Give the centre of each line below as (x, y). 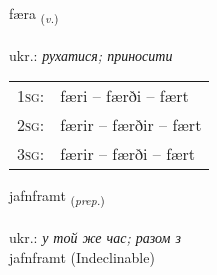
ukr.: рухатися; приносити (91, 54)
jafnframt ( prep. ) (57, 197)
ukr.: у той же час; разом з (95, 237)
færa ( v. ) (34, 14)
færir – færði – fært (128, 154)
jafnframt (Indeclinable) (82, 256)
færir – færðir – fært (131, 125)
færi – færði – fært (124, 96)
